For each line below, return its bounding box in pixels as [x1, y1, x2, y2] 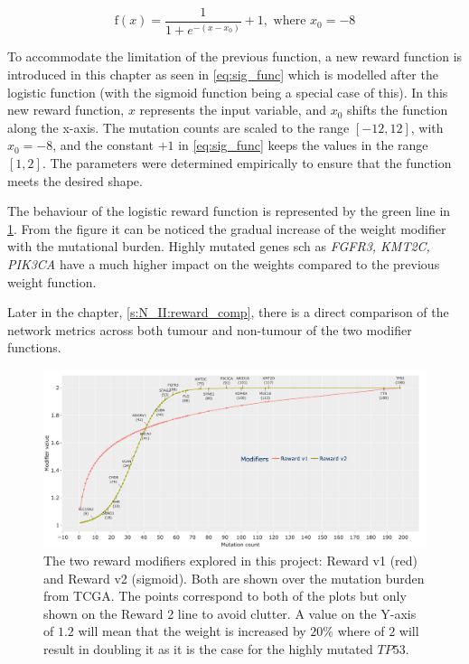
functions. [7, 338, 61, 357]
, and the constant [52, 136, 154, 154]
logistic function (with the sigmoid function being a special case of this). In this [7, 82, 448, 101]
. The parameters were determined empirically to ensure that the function [42, 153, 452, 172]
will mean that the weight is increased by [78, 622, 306, 641]
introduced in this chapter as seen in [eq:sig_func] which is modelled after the [7, 65, 438, 83]
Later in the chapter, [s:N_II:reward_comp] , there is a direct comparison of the [7, 303, 449, 322]
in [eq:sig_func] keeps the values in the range [178, 136, 428, 154]
